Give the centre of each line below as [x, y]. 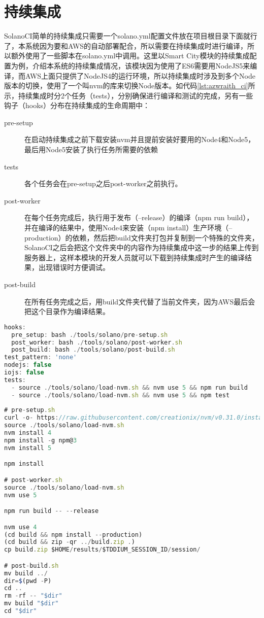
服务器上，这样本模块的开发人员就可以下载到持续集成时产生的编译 [135, 257]
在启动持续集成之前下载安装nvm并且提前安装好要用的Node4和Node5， [140, 139]
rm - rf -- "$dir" [33, 596]
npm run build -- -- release [52, 511]
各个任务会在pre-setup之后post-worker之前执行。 [103, 183]
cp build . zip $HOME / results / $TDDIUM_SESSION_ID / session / [102, 550]
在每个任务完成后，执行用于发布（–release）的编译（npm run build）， [139, 217]
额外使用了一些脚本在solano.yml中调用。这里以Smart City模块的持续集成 [130, 56]
